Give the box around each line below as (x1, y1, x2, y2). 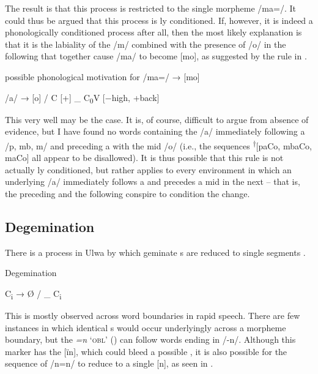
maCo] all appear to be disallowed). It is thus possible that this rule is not (5, 151, 284, 164)
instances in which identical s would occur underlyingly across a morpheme (5, 321, 286, 334)
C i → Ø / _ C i (5, 286, 62, 301)
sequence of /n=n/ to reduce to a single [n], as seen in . (5, 357, 213, 370)
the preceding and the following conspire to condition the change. (5, 187, 250, 200)
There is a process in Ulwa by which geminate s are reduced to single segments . (5, 245, 306, 258)
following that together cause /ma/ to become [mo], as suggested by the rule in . (5, 50, 307, 62)
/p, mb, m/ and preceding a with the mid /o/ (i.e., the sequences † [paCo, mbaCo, (5, 137, 312, 152)
